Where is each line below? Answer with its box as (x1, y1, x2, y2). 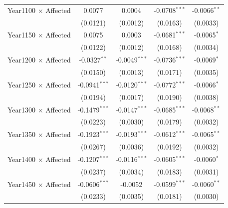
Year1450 (7, 178, 36, 189)
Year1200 (7, 54, 36, 65)
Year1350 (7, 129, 36, 139)
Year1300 (7, 104, 36, 114)
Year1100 (7, 4, 36, 15)
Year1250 (7, 79, 36, 89)
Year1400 (7, 153, 36, 164)
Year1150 (7, 29, 36, 40)
